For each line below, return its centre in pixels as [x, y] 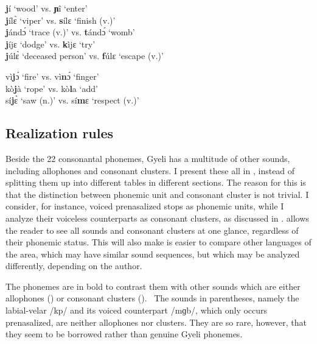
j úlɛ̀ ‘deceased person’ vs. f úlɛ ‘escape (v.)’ [85, 56]
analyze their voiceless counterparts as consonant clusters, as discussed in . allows [157, 218]
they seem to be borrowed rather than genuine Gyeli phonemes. [124, 334]
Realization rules [60, 133]
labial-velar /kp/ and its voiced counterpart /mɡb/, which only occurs [137, 310]
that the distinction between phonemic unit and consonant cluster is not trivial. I [157, 194]
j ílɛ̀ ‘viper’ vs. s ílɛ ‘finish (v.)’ [61, 20]
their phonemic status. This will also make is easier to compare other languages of [158, 242]
